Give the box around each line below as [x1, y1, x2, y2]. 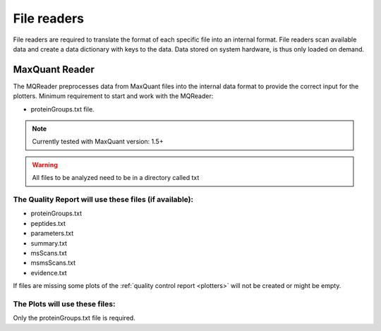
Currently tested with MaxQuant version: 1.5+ [32, 138, 164, 146]
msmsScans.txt [30, 258, 76, 267]
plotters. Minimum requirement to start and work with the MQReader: [13, 92, 214, 100]
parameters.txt [30, 229, 74, 238]
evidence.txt [30, 268, 67, 277]
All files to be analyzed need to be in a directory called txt [32, 174, 200, 182]
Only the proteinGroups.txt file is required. [13, 314, 135, 323]
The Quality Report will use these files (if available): [13, 194, 194, 204]
